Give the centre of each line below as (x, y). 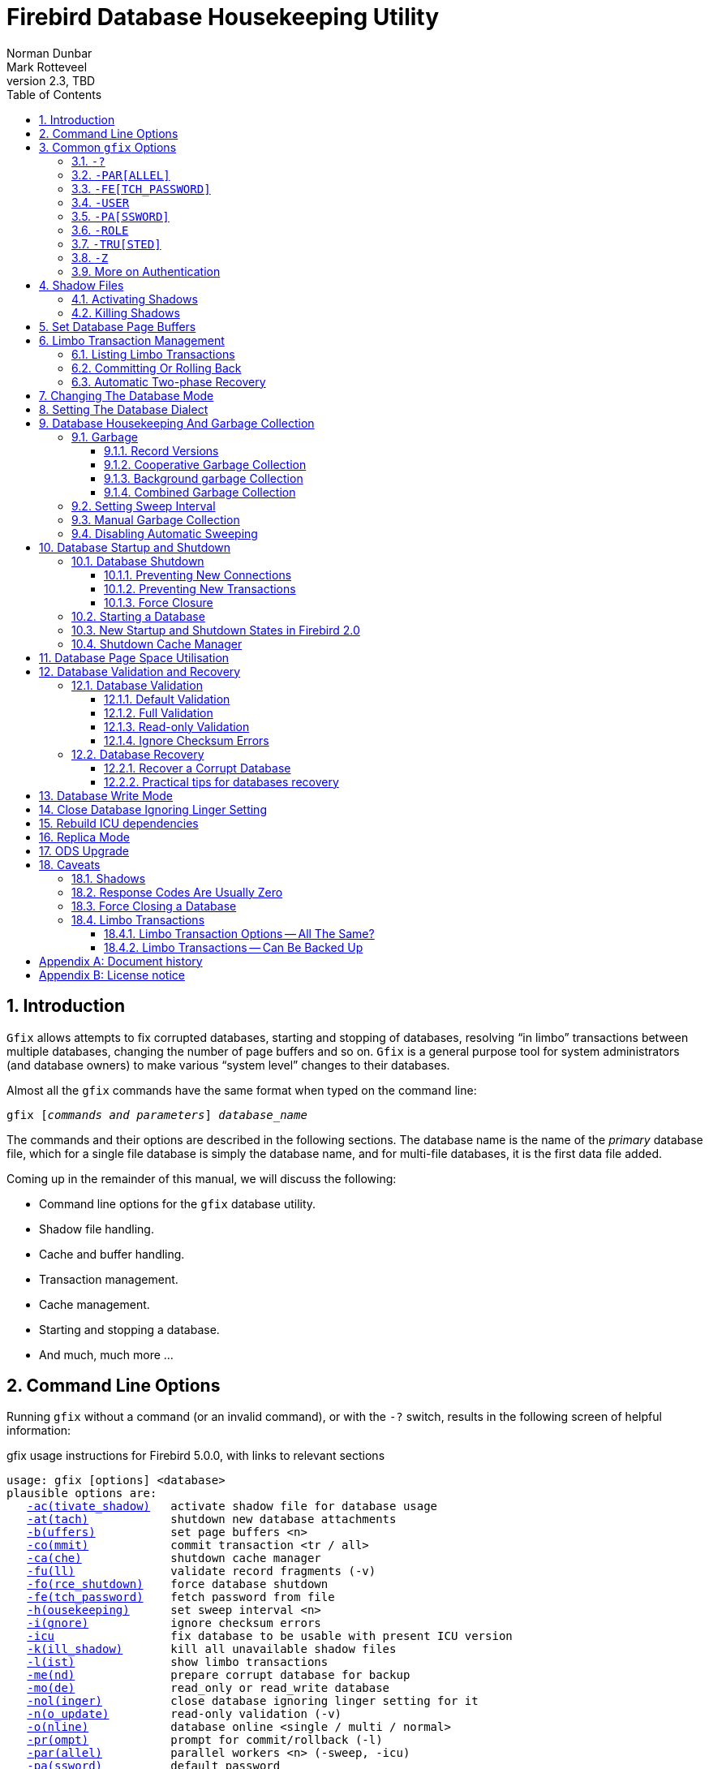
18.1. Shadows (109, 878)
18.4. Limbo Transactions (138, 919)
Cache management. (95, 1304)
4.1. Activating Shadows (135, 299)
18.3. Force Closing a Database (154, 906)
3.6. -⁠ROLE (100, 230)
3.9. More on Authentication (146, 271)
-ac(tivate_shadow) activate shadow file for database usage (232, 1506)
